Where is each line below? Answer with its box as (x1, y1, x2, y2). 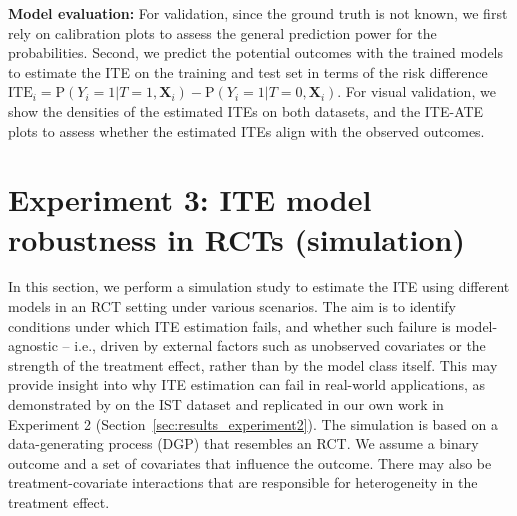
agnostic (8, 335, 58, 356)
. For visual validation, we (337, 81, 496, 102)
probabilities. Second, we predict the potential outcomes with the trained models (8, 42, 504, 63)
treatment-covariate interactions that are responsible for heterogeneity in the (8, 472, 478, 493)
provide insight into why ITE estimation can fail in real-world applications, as (8, 374, 486, 395)
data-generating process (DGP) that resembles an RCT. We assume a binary (8, 433, 479, 454)
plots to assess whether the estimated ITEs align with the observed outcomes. (8, 120, 485, 141)
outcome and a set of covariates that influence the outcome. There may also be (8, 452, 492, 473)
